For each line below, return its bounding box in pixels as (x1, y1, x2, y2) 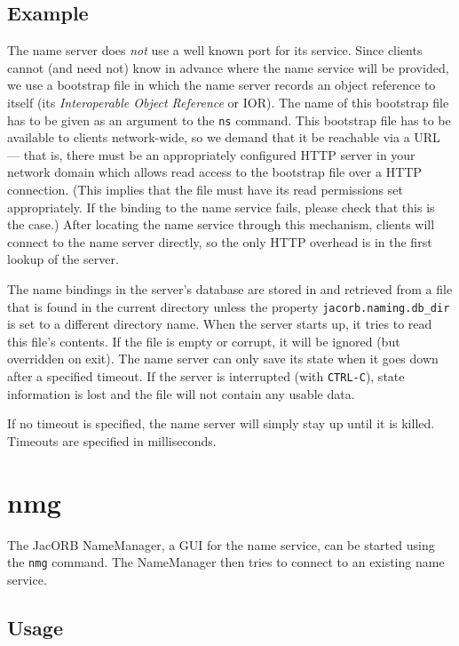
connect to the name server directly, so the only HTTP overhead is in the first (7, 232, 432, 251)
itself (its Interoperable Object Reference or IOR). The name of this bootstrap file (7, 92, 449, 111)
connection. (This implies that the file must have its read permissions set (7, 180, 403, 199)
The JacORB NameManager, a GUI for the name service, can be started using (7, 535, 435, 554)
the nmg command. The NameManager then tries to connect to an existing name (7, 553, 445, 571)
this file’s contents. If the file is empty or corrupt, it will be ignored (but (7, 331, 400, 350)
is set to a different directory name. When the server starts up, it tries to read (7, 315, 432, 333)
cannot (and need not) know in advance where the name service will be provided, (7, 58, 449, 76)
